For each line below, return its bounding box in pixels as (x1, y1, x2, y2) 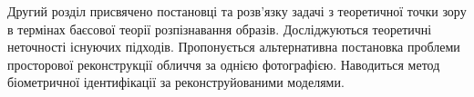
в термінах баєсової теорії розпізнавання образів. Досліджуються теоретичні (7, 19, 432, 38)
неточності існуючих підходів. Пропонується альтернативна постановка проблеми (7, 37, 460, 56)
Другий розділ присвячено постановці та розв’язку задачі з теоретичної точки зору (7, 2, 467, 20)
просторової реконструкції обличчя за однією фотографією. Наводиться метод (7, 54, 440, 73)
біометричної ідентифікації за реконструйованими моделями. (7, 73, 345, 92)
